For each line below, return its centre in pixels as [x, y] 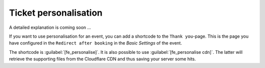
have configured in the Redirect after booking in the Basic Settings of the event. [96, 43]
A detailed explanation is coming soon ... [50, 27]
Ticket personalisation [56, 13]
